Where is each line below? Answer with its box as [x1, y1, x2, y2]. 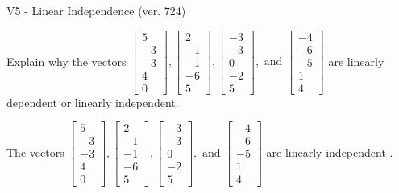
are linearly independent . [266, 143, 393, 160]
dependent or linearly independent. [6, 93, 179, 110]
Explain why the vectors [6, 52, 127, 69]
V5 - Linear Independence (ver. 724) [6, 2, 186, 18]
